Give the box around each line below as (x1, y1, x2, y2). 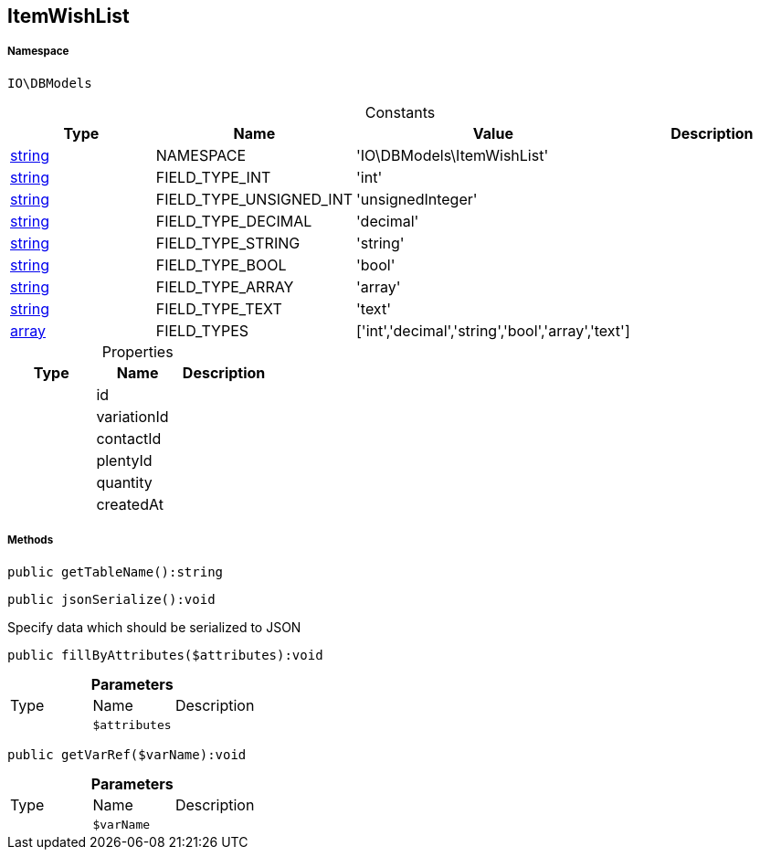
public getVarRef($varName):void (7, 746, 247, 762)
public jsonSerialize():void (7, 591, 216, 607)
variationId (96, 407, 169, 426)
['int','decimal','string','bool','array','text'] (356, 321, 630, 340)
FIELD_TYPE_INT (155, 167, 271, 186)
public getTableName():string (7, 564, 224, 579)
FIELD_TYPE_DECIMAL (155, 211, 312, 230)
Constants (364, 102, 436, 122)
